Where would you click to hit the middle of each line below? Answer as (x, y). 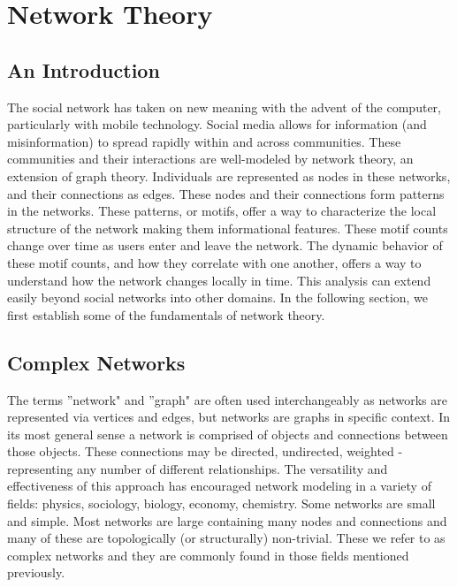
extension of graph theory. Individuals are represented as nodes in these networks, (229, 175)
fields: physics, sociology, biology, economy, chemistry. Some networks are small (221, 503)
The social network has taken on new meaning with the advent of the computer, (224, 107)
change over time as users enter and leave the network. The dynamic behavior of (225, 245)
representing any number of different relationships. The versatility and (198, 468)
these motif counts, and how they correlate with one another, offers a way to (214, 262)
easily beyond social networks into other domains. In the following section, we (218, 297)
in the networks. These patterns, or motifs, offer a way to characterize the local (222, 211)
